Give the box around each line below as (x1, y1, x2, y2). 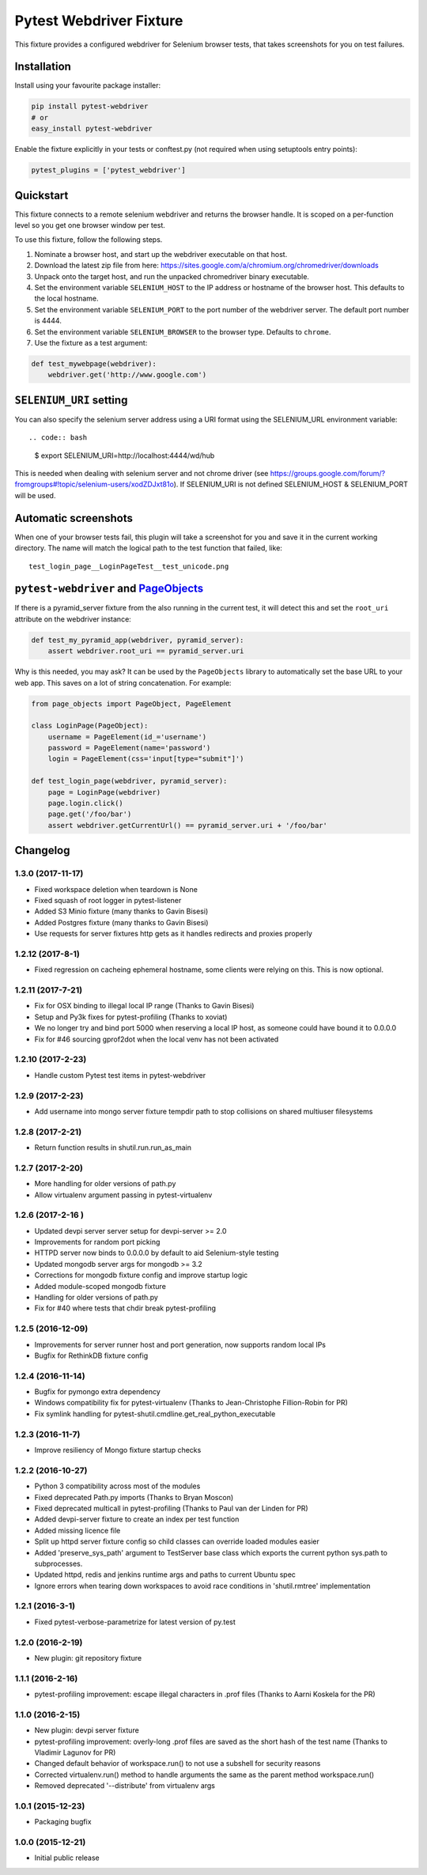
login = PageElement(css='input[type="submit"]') (47, 754, 244, 763)
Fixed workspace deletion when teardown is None (34, 884, 198, 894)
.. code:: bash (28, 433, 88, 442)
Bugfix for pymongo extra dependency (34, 1387, 161, 1397)
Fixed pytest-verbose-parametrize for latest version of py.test (34, 1617, 236, 1627)
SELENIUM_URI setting (14, 393, 128, 406)
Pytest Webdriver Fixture (14, 12, 183, 29)
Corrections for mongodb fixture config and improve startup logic (34, 1270, 248, 1280)
